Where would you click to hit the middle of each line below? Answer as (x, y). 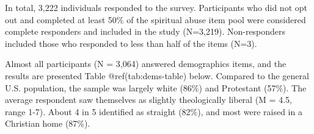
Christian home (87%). (48, 123)
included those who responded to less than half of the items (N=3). (131, 43)
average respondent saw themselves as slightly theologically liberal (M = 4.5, (148, 100)
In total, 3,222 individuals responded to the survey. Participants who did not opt (156, 7)
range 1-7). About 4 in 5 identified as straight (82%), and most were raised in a (154, 111)
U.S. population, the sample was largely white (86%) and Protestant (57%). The (156, 87)
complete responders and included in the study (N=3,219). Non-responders (145, 31)
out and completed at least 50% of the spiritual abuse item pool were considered (155, 19)
